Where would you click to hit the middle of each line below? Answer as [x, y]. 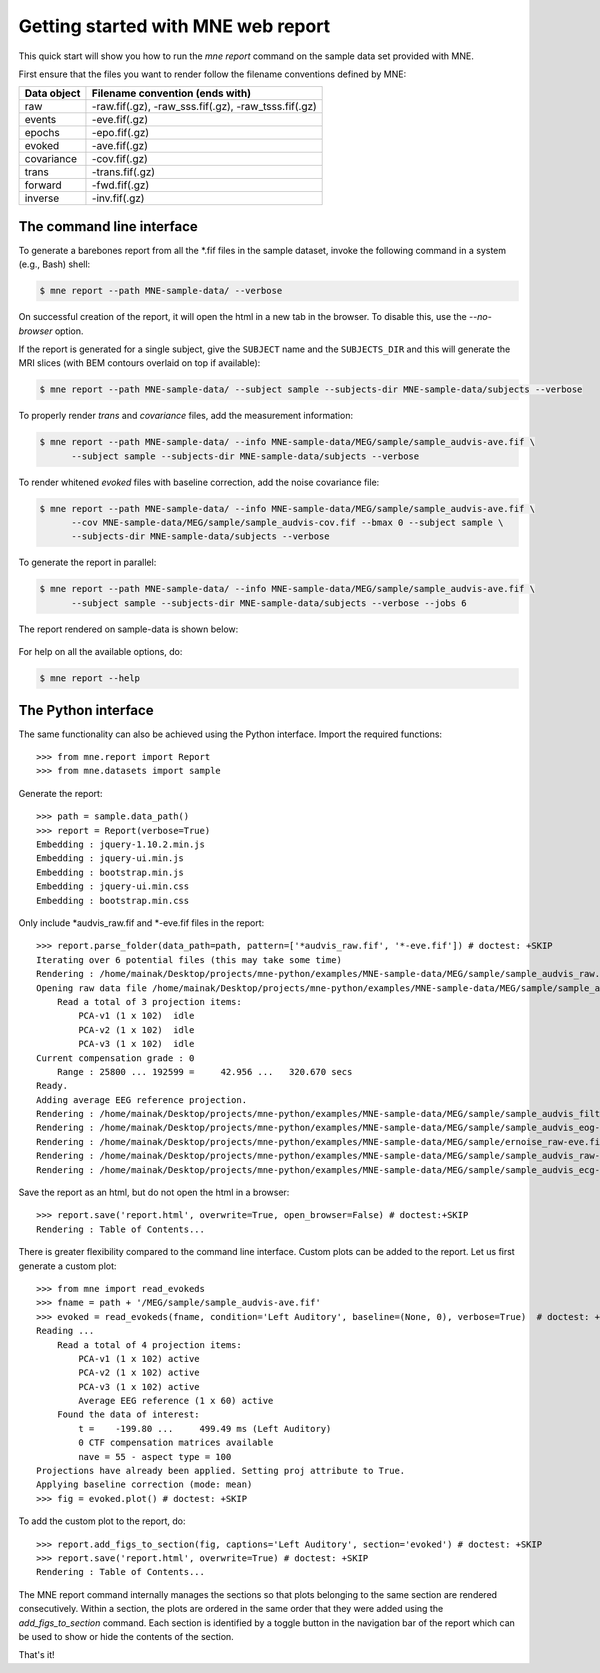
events [40, 120]
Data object [52, 93]
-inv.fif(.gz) [118, 198]
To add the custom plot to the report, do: [102, 1521]
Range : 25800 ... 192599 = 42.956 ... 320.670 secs [204, 1071]
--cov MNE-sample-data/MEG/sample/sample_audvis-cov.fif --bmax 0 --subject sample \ [287, 523]
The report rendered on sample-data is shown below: [128, 629]
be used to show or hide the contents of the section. [126, 1636]
